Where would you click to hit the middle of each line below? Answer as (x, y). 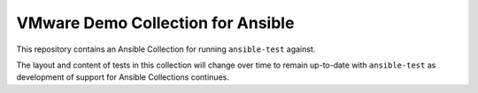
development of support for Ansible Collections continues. (123, 77)
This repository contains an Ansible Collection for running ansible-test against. (166, 49)
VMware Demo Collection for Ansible (155, 23)
